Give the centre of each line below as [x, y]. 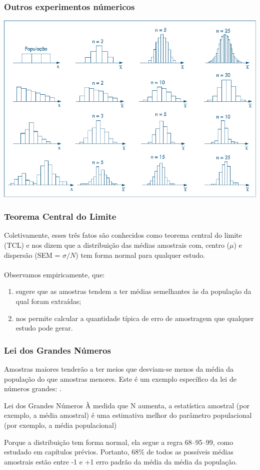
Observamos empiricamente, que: [54, 274]
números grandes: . [33, 388]
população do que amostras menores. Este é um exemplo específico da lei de [120, 378]
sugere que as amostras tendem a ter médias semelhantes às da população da [133, 291]
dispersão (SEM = [32, 255]
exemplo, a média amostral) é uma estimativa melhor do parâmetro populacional [128, 415]
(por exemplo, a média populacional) [60, 425]
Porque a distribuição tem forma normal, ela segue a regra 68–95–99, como [119, 442]
